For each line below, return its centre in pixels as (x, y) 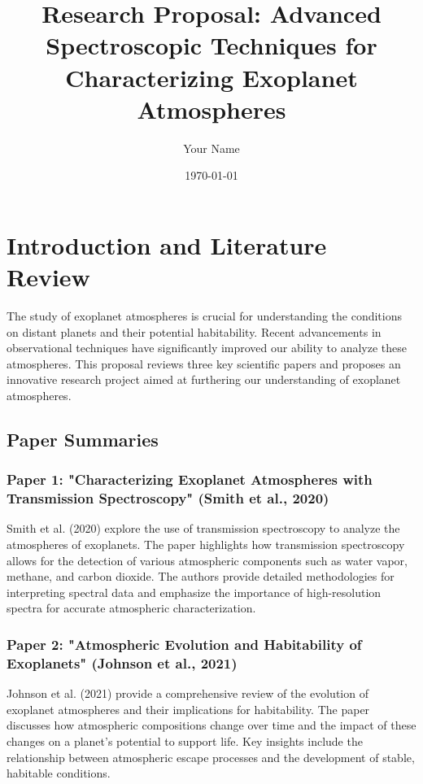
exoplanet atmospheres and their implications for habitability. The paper (188, 709)
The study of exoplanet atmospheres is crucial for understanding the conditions (204, 316)
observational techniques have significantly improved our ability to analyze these (207, 348)
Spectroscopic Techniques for (211, 45)
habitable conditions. (59, 773)
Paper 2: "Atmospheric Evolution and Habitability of (184, 644)
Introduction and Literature (167, 244)
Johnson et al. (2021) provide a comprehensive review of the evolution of (188, 693)
